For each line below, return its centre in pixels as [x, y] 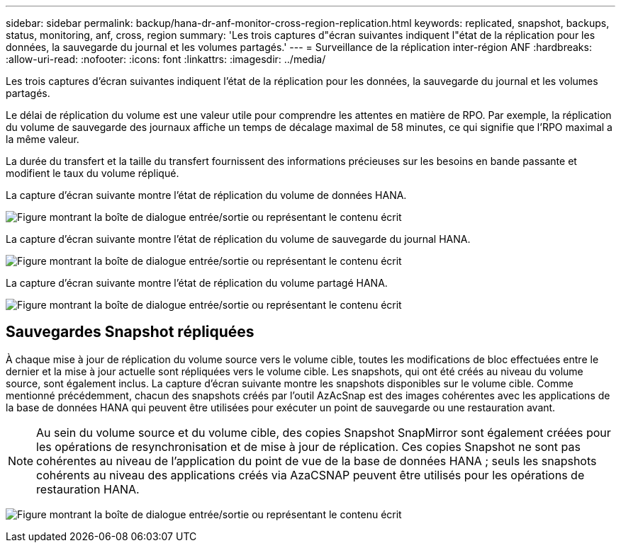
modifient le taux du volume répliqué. [93, 173]
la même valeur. [43, 139]
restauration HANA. [88, 489]
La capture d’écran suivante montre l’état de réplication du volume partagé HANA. [197, 283]
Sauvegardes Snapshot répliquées [130, 332]
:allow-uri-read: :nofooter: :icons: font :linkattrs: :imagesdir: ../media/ [166, 59]
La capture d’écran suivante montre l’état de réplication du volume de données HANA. [206, 195]
